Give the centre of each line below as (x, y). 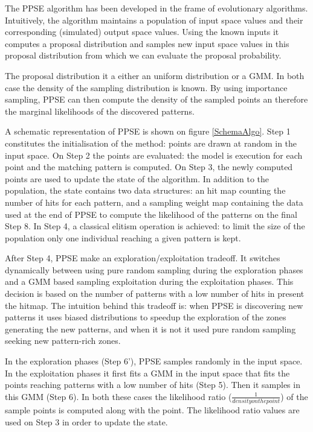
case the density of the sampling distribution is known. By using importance (146, 87)
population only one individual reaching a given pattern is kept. (123, 237)
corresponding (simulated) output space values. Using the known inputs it (142, 32)
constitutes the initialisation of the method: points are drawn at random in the (151, 143)
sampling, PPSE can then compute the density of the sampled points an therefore (156, 99)
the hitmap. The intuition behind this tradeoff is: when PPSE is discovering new (154, 305)
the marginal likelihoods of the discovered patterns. (100, 111)
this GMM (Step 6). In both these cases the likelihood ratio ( (118, 396)
